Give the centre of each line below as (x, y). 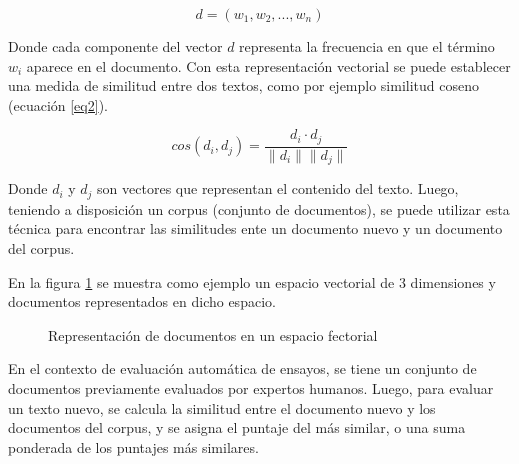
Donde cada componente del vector (115, 46)
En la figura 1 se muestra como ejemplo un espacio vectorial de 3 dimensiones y (252, 281)
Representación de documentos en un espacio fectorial (213, 334)
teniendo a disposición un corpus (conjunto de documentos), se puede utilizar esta (259, 208)
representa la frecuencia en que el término (367, 46)
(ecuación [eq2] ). (58, 104)
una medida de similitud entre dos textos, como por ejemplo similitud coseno (244, 85)
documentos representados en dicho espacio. (142, 301)
